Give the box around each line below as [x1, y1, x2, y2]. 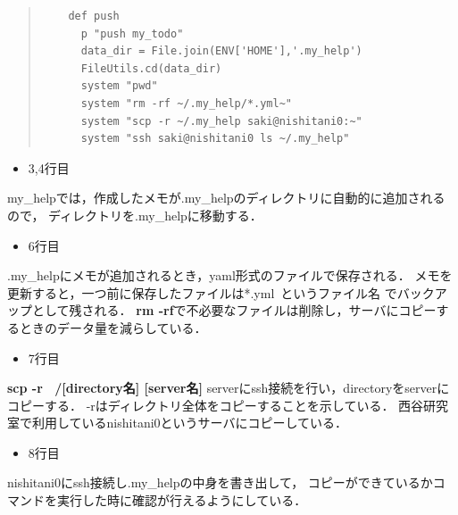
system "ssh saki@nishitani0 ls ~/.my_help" [80, 132, 350, 145]
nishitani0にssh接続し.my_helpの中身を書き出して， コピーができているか [7, 473, 433, 492]
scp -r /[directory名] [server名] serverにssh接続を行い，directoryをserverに [7, 378, 450, 397]
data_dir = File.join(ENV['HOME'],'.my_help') [80, 45, 362, 58]
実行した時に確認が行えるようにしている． [56, 491, 307, 510]
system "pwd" [80, 79, 158, 93]
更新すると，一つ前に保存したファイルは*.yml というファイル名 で [7, 283, 397, 302]
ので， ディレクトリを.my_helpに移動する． [7, 205, 262, 224]
